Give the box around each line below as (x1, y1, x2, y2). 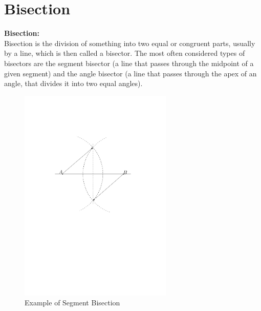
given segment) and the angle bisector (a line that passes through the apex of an (4, 68, 257, 78)
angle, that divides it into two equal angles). (4, 78, 143, 89)
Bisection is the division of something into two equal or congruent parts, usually (4, 37, 255, 48)
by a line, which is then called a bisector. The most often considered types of (4, 48, 245, 58)
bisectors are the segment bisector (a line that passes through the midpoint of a (4, 57, 254, 68)
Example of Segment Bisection (25, 297, 120, 308)
